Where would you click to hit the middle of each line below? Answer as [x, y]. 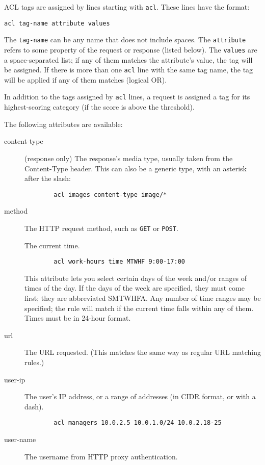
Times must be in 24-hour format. [78, 318]
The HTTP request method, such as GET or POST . [101, 228]
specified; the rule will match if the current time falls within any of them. [139, 308]
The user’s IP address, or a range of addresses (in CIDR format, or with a [140, 396]
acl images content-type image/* [110, 195]
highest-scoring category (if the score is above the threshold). [99, 107]
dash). [34, 406]
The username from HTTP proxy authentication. [101, 456]
